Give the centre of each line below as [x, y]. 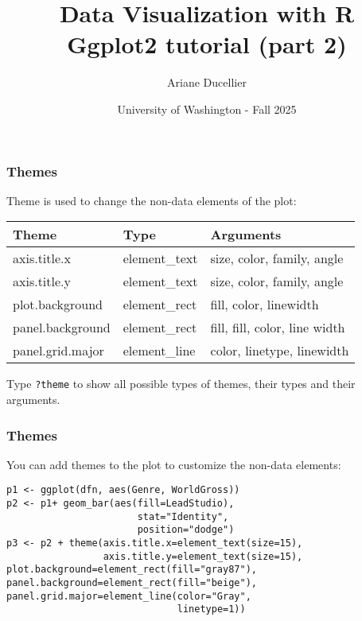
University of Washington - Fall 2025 [207, 109]
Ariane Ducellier [207, 82]
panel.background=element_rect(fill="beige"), [132, 583]
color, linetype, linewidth [280, 351]
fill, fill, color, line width [278, 328]
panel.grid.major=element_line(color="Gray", [129, 596]
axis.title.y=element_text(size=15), [203, 556]
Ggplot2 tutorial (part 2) [207, 44]
